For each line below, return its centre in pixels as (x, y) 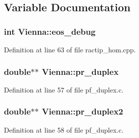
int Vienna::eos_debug (50, 31)
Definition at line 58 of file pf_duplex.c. (64, 129)
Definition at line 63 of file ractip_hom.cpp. (70, 49)
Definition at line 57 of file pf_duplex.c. (64, 89)
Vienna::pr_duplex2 (83, 111)
